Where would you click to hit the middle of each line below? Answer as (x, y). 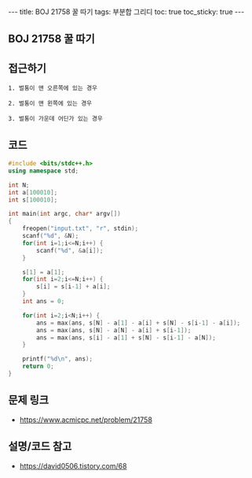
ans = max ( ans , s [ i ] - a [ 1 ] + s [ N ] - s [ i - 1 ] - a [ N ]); (126, 337)
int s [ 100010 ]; (33, 200)
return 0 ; (38, 367)
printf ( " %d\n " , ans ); (57, 359)
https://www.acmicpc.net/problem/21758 (86, 420)
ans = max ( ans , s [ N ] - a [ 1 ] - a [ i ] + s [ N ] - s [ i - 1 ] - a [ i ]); (139, 323)
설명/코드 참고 (40, 447)
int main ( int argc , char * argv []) (65, 214)
